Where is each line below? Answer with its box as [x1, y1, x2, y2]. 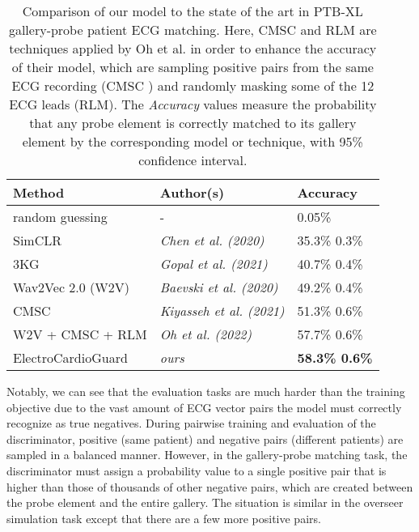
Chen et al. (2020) [159, 231, 265, 249]
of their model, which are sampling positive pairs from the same [11, 57, 374, 76]
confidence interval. [138, 151, 248, 169]
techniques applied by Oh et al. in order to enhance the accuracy [9, 39, 377, 57]
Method [13, 183, 65, 202]
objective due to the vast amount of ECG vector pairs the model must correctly [6, 398, 402, 415]
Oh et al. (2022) [159, 325, 252, 343]
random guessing [13, 207, 108, 226]
